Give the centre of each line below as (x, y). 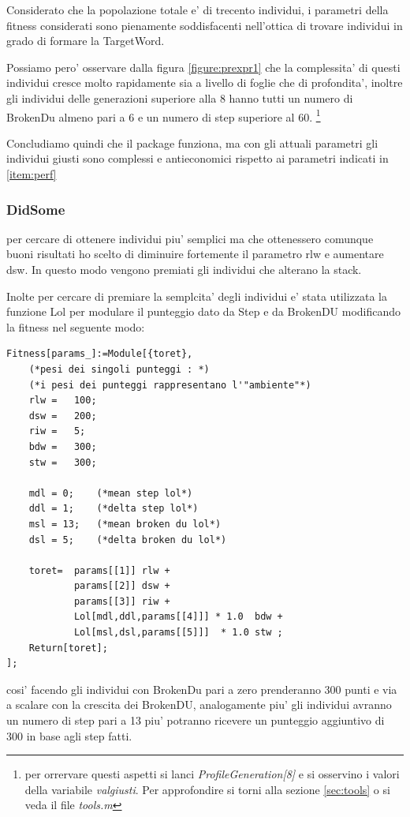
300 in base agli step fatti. (69, 735)
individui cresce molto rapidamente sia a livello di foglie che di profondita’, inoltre (205, 82)
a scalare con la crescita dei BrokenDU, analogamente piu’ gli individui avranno (199, 705)
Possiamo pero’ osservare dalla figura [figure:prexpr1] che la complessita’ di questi (203, 67)
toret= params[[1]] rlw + (99, 570)
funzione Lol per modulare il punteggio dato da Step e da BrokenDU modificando (204, 311)
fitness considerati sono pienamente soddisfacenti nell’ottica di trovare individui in (205, 25)
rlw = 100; (63, 401)
